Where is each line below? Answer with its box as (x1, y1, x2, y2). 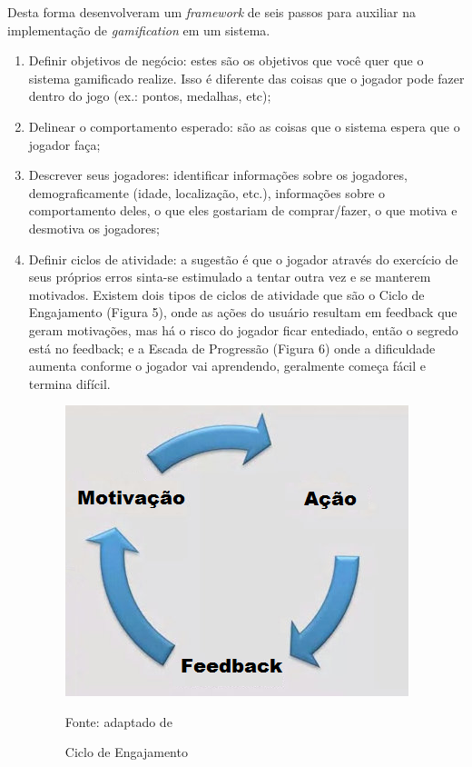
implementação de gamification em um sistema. (7, 20, 270, 39)
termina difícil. (28, 374, 111, 393)
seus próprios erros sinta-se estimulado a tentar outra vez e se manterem (28, 267, 431, 286)
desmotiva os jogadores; (28, 218, 160, 237)
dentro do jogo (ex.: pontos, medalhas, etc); (28, 86, 271, 105)
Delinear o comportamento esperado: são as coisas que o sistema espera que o (28, 116, 460, 135)
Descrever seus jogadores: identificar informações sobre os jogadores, (28, 165, 408, 184)
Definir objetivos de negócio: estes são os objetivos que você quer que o (28, 51, 424, 70)
